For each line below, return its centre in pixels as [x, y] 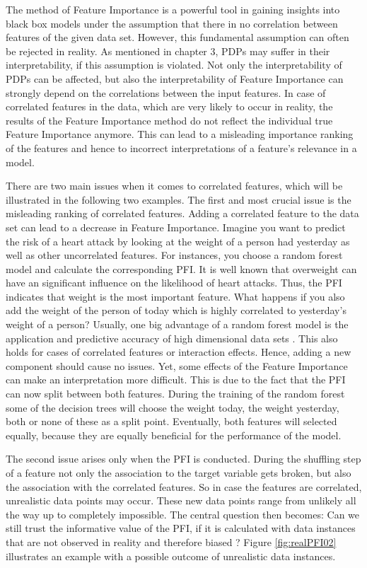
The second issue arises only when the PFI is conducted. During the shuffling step [183, 459]
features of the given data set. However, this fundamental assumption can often [177, 37]
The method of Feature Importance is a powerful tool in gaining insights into [173, 9]
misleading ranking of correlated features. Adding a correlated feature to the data [182, 213]
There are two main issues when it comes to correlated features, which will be [174, 186]
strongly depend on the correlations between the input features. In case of [166, 92]
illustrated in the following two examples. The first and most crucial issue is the [179, 199]
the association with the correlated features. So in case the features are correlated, [184, 486]
